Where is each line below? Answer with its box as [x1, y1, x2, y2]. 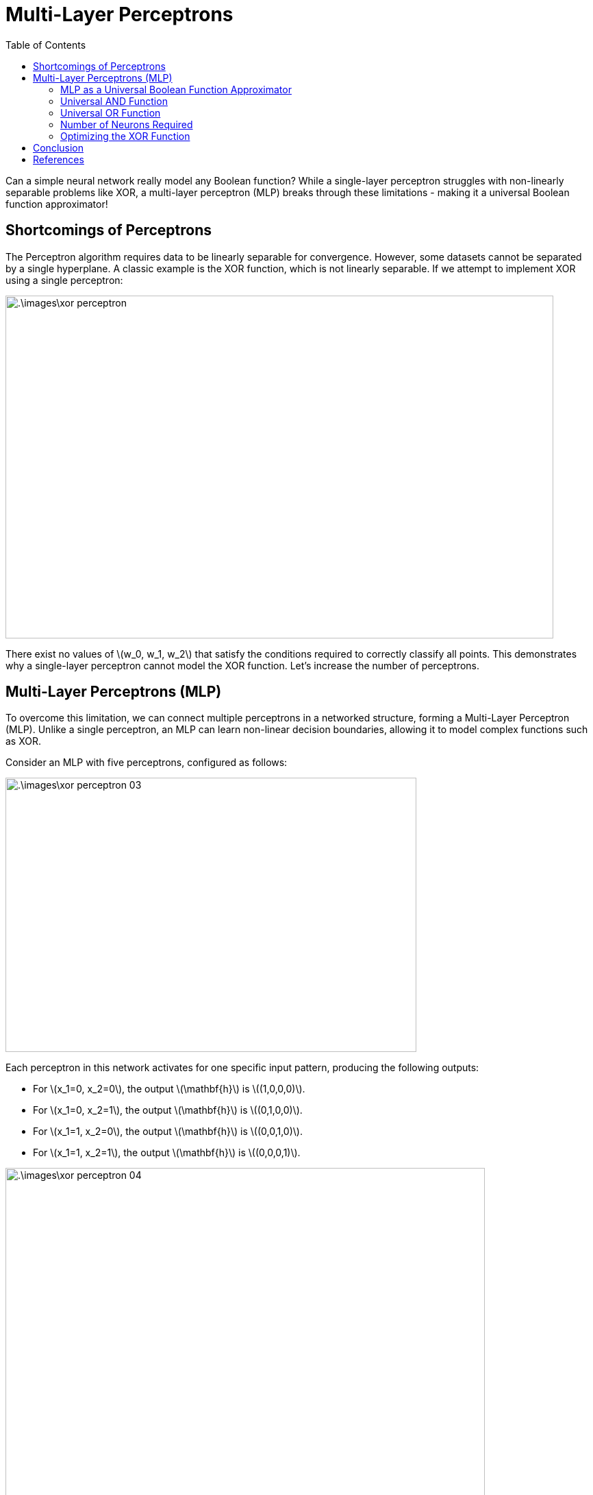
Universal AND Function [60, 95, 168, 107]
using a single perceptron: [5, 274, 123, 286]
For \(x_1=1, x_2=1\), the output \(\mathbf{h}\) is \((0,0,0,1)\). [33, 1147, 301, 1159]
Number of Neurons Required [60, 118, 193, 130]
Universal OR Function [60, 106, 161, 119]
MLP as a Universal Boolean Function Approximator [60, 83, 292, 95]
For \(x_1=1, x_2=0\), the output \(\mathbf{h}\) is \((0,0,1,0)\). [33, 1125, 303, 1138]
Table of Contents [5, 38, 86, 51]
